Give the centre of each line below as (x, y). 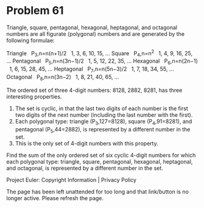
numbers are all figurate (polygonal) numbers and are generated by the (95, 33)
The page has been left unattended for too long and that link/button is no (97, 192)
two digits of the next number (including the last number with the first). (104, 115)
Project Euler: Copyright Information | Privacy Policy (72, 180)
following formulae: (30, 40)
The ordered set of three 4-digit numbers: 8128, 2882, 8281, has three (94, 90)
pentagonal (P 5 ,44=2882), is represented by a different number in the (103, 130)
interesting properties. (34, 96)
